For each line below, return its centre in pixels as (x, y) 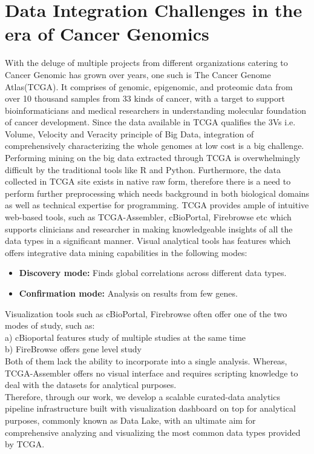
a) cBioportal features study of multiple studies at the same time (126, 337)
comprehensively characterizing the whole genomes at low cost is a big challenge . (155, 146)
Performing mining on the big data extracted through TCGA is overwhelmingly (153, 158)
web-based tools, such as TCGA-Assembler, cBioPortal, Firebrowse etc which (148, 217)
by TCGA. (25, 444)
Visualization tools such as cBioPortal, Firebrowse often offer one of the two (146, 313)
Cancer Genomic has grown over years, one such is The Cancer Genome (138, 74)
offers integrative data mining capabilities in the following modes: (126, 252)
